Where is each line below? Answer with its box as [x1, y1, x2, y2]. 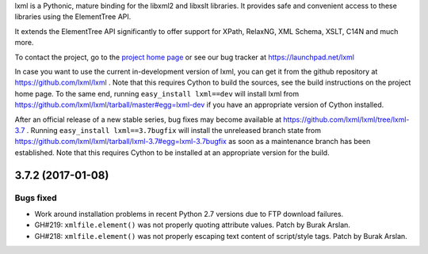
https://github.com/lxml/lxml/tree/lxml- [282, 115, 410, 124]
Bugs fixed [14, 192, 57, 203]
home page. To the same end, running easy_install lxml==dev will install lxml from [14, 89, 300, 98]
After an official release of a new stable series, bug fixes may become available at [14, 115, 281, 124]
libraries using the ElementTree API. [14, 12, 132, 21]
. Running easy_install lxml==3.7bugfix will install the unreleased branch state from [26, 125, 321, 135]
